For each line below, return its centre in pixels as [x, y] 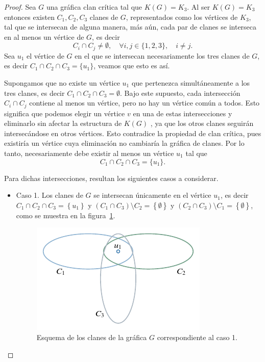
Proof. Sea [20, 7]
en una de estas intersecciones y [183, 113]
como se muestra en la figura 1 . [66, 215]
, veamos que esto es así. [132, 66]
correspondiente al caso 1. [197, 337]
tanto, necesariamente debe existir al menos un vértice [89, 153]
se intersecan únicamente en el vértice [152, 195]
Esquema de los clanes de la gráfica [92, 337]
